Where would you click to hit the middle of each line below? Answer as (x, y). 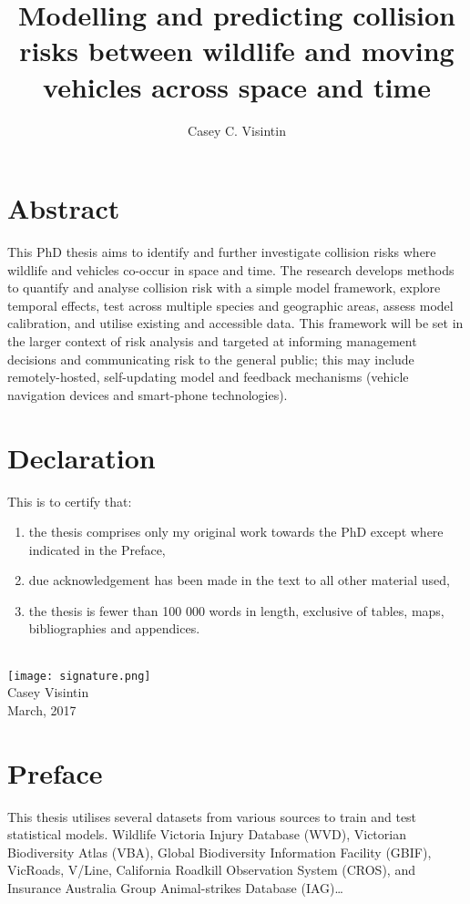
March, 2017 (42, 709)
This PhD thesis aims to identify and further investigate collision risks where (222, 252)
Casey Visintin (48, 692)
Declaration (82, 457)
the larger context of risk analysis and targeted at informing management (212, 341)
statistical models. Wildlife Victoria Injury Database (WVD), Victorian (207, 834)
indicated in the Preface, (97, 549)
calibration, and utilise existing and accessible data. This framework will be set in (235, 323)
